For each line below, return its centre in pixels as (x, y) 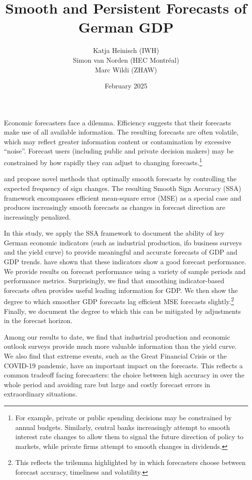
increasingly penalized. (37, 216)
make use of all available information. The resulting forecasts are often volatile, (121, 132)
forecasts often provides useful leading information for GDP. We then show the (121, 290)
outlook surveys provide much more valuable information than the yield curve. (120, 346)
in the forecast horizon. (38, 320)
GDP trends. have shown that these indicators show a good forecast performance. (125, 262)
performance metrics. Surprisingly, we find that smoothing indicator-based (114, 281)
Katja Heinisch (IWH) (126, 50)
